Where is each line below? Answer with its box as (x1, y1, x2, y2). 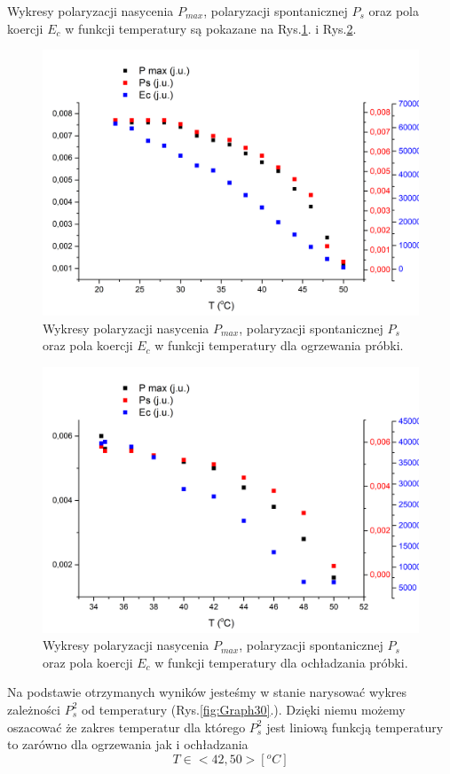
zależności (7, 700, 60, 718)
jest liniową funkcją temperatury (266, 717, 444, 736)
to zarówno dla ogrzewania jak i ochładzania (7, 735, 249, 754)
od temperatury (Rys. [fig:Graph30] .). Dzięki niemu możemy (81, 700, 406, 718)
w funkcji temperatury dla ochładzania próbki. (154, 653, 408, 671)
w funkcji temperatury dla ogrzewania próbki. (154, 336, 404, 355)
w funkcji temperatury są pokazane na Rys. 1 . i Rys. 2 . (65, 19, 357, 37)
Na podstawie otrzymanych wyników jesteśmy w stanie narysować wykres (7, 683, 407, 701)
